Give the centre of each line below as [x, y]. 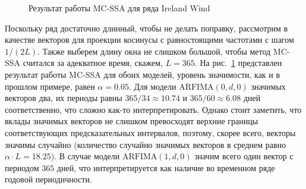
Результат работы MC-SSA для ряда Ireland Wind [119, 8]
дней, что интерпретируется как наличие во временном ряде [166, 167]
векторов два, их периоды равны [64, 98]
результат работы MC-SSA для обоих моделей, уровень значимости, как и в [143, 74]
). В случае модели [85, 156]
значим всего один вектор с [244, 156]
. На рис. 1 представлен [238, 63]
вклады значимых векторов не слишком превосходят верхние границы [132, 121]
